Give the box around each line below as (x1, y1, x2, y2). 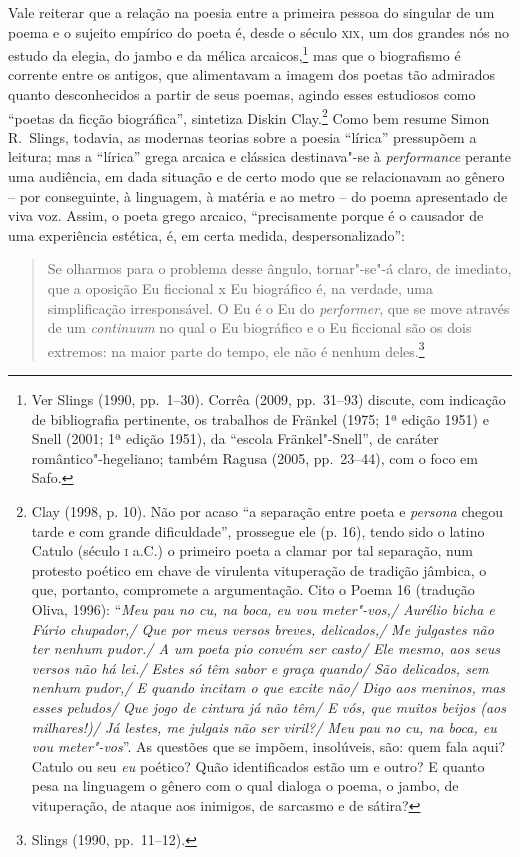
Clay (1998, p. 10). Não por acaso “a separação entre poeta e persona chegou (31, 501, 504, 522)
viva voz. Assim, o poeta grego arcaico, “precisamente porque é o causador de (8, 205, 484, 226)
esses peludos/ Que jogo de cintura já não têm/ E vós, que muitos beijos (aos (31, 696, 506, 717)
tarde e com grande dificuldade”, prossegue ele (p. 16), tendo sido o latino (31, 520, 485, 541)
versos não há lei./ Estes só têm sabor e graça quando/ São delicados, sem (31, 657, 489, 678)
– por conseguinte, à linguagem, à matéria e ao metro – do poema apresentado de (8, 185, 508, 206)
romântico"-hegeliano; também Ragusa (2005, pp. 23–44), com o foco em (31, 447, 478, 468)
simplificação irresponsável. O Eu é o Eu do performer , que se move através (47, 297, 510, 318)
